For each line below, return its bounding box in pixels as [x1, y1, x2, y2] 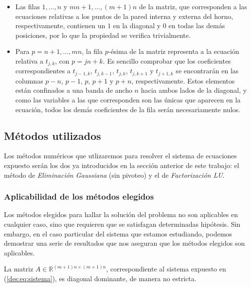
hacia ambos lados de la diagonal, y [141, 85, 247, 95]
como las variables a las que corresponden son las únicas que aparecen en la [15, 95, 241, 105]
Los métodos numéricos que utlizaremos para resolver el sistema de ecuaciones [4, 151, 237, 161]
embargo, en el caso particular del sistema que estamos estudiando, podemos [4, 228, 232, 238]
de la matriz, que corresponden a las [139, 1, 247, 11]
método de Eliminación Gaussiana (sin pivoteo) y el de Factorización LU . [4, 169, 225, 180]
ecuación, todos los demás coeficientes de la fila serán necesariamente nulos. [15, 104, 240, 114]
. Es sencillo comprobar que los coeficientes [103, 55, 231, 66]
